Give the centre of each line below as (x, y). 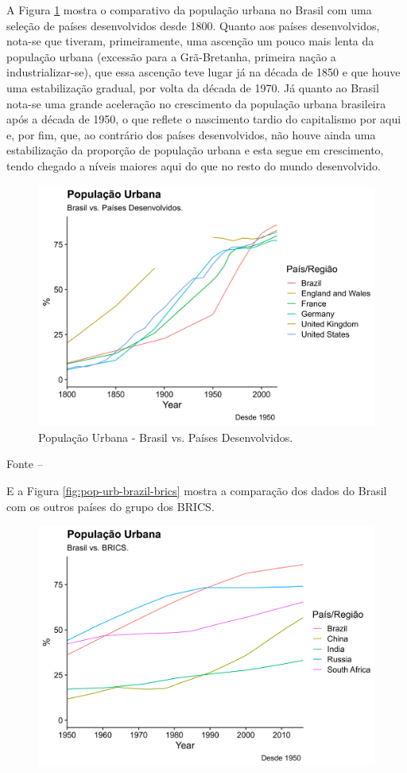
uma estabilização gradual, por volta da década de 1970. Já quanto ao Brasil (193, 87)
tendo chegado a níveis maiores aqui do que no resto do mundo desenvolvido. (194, 165)
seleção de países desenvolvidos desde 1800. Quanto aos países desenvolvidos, (193, 25)
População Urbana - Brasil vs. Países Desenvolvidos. (166, 437)
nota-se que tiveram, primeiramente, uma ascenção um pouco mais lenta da (190, 41)
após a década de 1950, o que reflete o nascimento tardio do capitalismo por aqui (204, 119)
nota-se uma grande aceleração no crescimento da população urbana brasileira (196, 103)
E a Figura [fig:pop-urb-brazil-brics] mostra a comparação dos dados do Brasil (197, 490)
